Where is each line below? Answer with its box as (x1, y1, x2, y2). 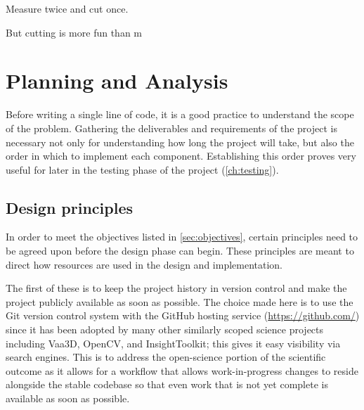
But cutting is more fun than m (6, 25, 142, 39)
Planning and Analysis (6, 66, 228, 95)
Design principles (6, 196, 133, 218)
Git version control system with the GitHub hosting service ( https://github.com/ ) (6, 308, 360, 323)
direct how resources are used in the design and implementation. (6, 257, 283, 271)
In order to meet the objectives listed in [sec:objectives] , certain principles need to (6, 229, 358, 244)
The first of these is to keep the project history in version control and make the (6, 281, 347, 295)
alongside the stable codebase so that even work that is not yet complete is (6, 377, 328, 392)
